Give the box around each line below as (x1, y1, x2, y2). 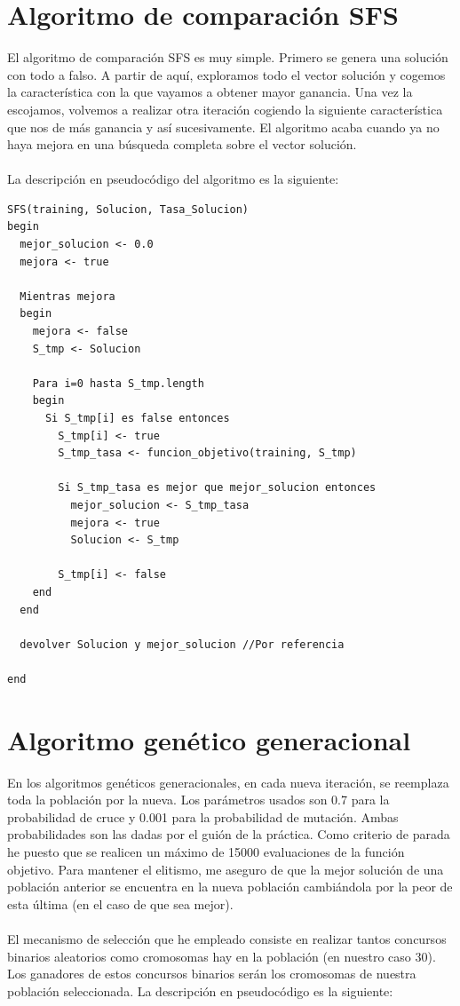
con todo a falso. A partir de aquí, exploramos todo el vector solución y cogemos (7, 65, 446, 83)
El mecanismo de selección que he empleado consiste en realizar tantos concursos (7, 929, 447, 947)
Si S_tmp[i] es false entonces (44, 412, 230, 424)
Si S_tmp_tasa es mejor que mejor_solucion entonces (58, 481, 377, 495)
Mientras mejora (20, 289, 115, 303)
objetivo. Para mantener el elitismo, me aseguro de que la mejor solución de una (7, 859, 444, 878)
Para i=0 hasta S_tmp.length (32, 376, 204, 390)
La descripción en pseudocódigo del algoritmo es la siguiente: (7, 170, 339, 188)
